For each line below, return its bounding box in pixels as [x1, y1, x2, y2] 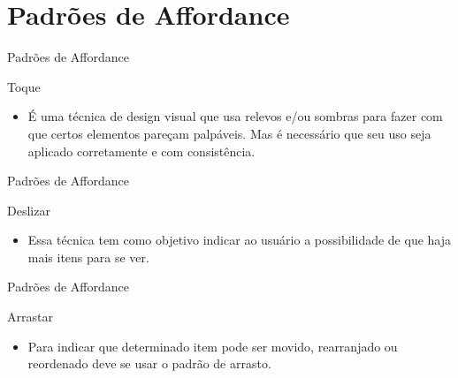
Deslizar [7, 200, 50, 219]
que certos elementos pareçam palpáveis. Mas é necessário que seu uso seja [27, 124, 431, 142]
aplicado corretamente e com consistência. [27, 141, 256, 160]
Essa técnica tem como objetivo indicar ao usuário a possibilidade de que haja [27, 231, 452, 249]
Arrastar [7, 307, 53, 326]
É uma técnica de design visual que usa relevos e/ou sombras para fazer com [27, 107, 443, 125]
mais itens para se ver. [27, 247, 149, 266]
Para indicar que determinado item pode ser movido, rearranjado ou [27, 336, 398, 355]
